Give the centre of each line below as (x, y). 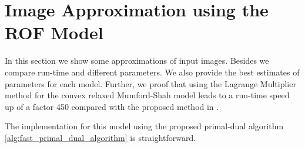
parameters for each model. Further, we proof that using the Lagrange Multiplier (150, 83)
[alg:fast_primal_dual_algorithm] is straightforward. (100, 137)
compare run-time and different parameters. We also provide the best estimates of (152, 72)
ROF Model (54, 32)
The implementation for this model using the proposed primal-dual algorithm (144, 126)
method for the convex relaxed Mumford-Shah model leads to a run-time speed (147, 95)
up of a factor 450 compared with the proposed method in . (112, 106)
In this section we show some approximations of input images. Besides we (137, 61)
